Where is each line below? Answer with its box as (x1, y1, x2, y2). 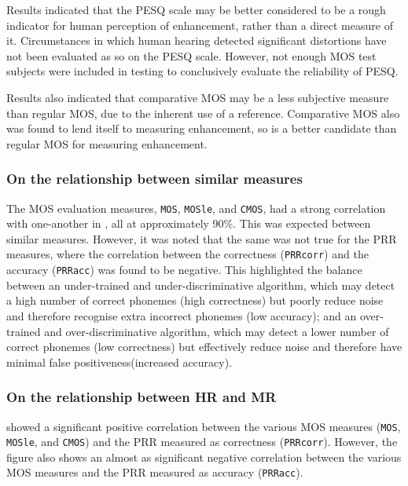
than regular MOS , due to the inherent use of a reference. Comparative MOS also (6, 104, 400, 121)
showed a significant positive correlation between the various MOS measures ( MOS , (6, 418, 401, 434)
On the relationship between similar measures (6, 169, 303, 188)
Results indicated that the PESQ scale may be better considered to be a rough (6, 2, 386, 17)
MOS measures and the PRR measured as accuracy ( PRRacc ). (6, 464, 303, 481)
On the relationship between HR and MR (6, 387, 277, 407)
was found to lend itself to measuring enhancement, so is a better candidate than (6, 120, 397, 137)
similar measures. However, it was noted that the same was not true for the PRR (6, 230, 397, 247)
